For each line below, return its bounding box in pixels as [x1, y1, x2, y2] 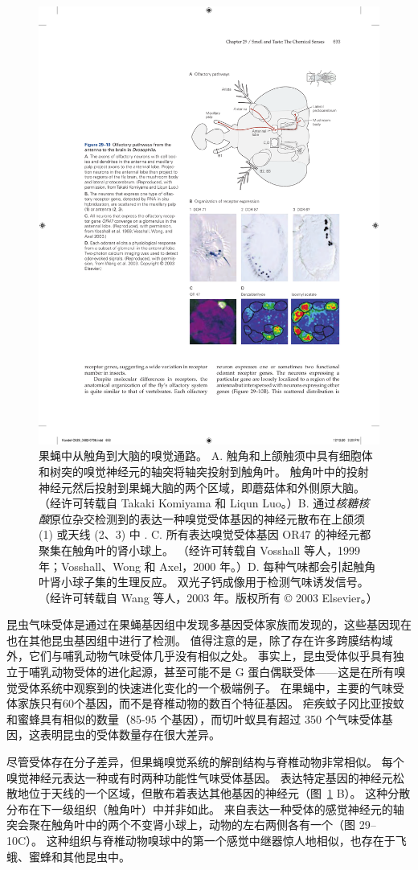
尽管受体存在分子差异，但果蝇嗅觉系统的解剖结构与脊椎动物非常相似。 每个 [6, 753, 404, 770]
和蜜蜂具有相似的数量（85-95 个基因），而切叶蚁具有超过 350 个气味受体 [6, 710, 382, 727]
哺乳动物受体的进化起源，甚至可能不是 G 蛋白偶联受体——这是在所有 [28, 663, 395, 680]
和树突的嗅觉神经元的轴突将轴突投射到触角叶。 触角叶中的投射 [39, 462, 369, 479]
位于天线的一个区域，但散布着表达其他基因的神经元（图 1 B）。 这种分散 [28, 785, 411, 802]
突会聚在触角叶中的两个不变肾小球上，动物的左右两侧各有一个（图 [6, 816, 355, 833]
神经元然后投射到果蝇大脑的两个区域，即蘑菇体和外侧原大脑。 [39, 478, 365, 495]
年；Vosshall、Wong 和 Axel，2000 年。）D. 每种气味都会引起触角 [39, 557, 376, 574]
